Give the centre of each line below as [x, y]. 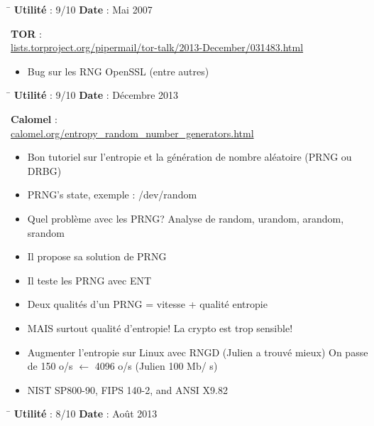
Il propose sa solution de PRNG [97, 256]
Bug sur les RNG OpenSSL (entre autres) [118, 71]
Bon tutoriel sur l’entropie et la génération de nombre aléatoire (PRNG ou [189, 157]
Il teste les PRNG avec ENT [89, 280]
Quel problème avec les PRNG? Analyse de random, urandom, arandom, [186, 218]
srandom [46, 232]
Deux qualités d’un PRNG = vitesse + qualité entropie [147, 304]
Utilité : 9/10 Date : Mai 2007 [83, 9]
